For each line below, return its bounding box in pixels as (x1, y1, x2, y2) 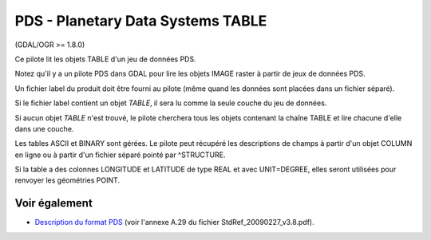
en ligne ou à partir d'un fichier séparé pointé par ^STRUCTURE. (14, 150, 226, 159)
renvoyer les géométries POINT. (14, 175, 120, 185)
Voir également (14, 196, 93, 210)
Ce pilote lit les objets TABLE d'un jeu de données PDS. (14, 54, 196, 64)
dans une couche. (14, 124, 74, 133)
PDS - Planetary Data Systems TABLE (14, 12, 267, 30)
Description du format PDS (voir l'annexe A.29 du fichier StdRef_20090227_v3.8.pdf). (34, 218, 314, 227)
